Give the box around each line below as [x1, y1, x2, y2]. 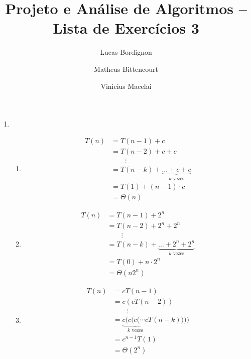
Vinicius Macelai [100, 80, 152, 91]
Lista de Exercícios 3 [53, 18, 199, 38]
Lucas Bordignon [100, 47, 152, 57]
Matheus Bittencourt [94, 63, 158, 74]
